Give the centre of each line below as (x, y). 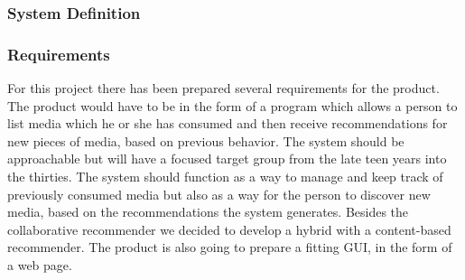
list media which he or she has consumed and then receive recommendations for (228, 123)
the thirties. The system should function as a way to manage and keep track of (225, 177)
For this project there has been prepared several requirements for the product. (223, 88)
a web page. (40, 265)
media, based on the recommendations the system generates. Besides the (208, 212)
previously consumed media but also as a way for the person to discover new (219, 194)
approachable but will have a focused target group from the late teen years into (227, 159)
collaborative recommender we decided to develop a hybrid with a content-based (229, 229)
